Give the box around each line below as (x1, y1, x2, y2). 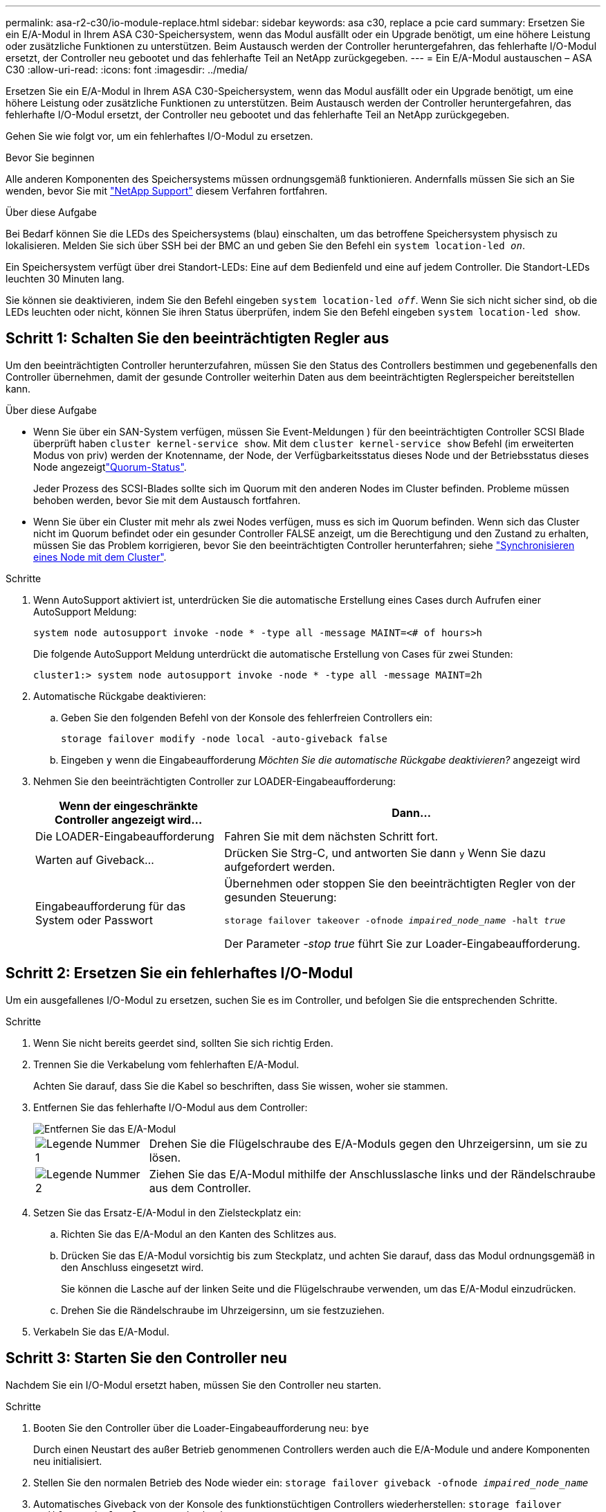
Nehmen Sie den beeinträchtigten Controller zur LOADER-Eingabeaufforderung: (33, 775, 396, 787)
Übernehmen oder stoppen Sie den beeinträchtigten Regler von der (224, 876, 576, 890)
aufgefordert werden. (224, 859, 336, 874)
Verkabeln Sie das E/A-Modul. (33, 1325, 169, 1338)
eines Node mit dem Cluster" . (33, 550, 167, 563)
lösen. (149, 1150, 181, 1164)
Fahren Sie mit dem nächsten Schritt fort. (224, 829, 438, 843)
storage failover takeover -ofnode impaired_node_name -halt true (224, 915, 566, 926)
